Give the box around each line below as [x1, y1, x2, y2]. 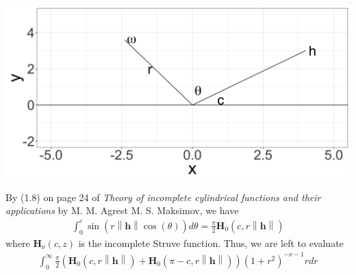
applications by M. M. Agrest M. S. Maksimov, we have [5, 203, 239, 218]
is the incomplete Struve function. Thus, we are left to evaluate [78, 235, 344, 250]
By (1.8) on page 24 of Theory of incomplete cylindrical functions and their [5, 189, 321, 204]
